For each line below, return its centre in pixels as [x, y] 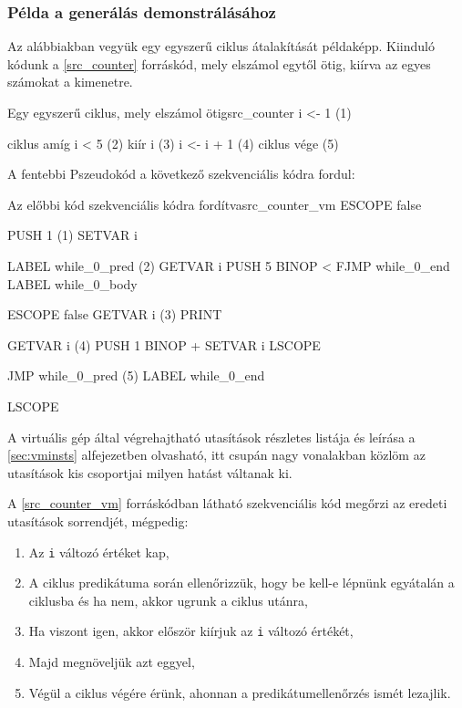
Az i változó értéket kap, [99, 552]
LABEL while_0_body [72, 283]
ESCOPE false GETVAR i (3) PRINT [115, 314]
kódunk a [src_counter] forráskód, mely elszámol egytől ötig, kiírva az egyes [219, 63]
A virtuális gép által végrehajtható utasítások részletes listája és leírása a [211, 437]
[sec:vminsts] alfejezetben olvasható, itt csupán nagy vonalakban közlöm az [216, 455]
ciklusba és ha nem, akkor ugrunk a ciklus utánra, [168, 600]
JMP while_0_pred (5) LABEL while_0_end [136, 375]
